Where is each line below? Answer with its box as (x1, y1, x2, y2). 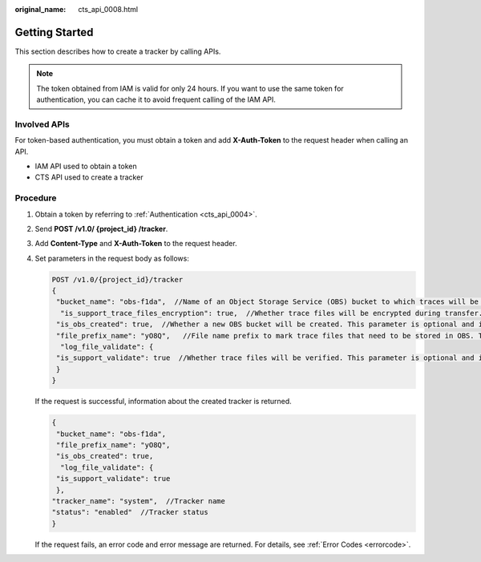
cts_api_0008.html (78, 5, 139, 14)
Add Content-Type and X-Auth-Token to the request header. (34, 239, 237, 249)
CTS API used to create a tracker (34, 172, 143, 182)
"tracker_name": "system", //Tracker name (51, 496, 226, 505)
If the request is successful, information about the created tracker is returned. (34, 397, 292, 406)
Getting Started (14, 25, 94, 39)
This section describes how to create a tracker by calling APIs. (14, 46, 221, 56)
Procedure (14, 192, 57, 204)
